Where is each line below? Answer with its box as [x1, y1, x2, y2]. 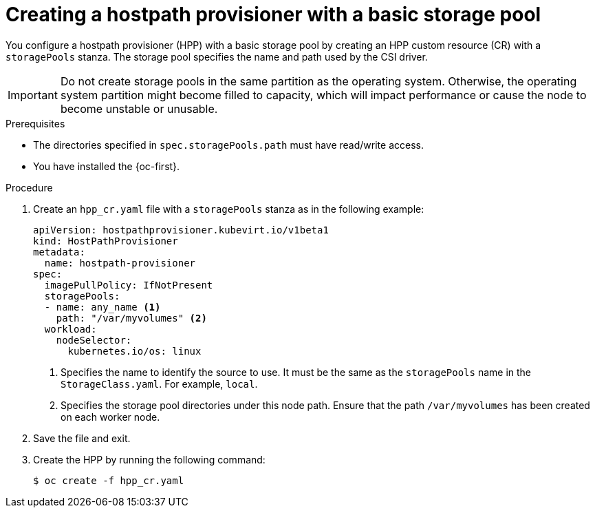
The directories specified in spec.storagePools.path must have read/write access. [33, 138, 424, 151]
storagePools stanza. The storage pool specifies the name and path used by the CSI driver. [6, 50, 428, 63]
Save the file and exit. [33, 432, 131, 444]
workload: [44, 323, 97, 335]
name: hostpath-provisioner [44, 257, 196, 269]
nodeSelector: [56, 334, 132, 346]
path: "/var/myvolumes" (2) [56, 312, 207, 324]
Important [8, 87, 58, 102]
